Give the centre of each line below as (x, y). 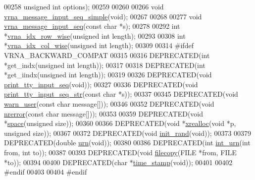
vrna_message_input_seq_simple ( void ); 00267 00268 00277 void (103, 16)
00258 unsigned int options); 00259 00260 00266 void (84, 6)
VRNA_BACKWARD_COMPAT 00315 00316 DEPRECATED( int (107, 55)
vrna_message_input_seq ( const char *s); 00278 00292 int (92, 26)
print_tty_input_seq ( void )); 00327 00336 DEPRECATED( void (101, 84)
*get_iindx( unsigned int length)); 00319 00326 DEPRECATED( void (108, 75)
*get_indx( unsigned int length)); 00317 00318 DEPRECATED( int (105, 65)
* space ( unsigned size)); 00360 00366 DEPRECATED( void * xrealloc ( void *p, (120, 123)
